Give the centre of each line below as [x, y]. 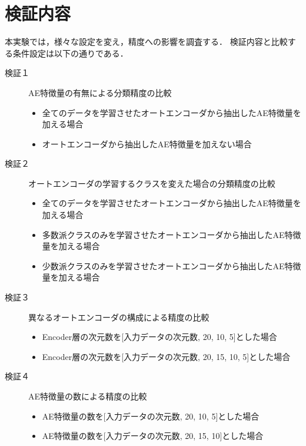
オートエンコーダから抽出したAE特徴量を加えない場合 [147, 143]
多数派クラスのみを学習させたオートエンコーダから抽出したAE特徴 [172, 234]
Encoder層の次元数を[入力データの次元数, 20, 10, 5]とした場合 [159, 337]
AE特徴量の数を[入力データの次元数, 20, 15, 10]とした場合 [153, 436]
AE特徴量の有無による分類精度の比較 [100, 92]
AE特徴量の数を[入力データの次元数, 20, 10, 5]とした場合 [151, 416]
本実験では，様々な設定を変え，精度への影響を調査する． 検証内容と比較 [146, 42]
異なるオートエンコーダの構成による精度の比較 [119, 317]
